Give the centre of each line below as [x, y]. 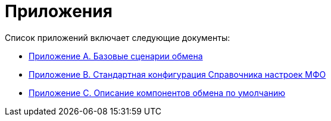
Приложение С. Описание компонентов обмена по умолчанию [157, 93]
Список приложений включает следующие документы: [118, 37]
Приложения [59, 11]
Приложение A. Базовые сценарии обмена [116, 56]
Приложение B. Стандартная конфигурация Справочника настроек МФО [177, 74]
